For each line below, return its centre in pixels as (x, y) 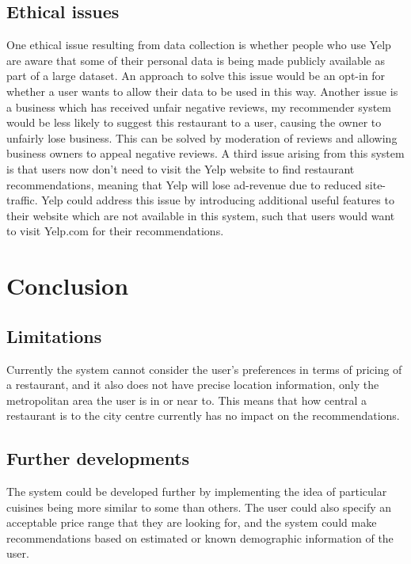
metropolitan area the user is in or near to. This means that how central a (187, 400)
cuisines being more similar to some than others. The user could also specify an (199, 507)
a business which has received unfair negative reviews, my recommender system (199, 107)
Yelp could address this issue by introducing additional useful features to (218, 200)
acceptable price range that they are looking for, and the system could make (192, 522)
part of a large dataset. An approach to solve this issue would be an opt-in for (196, 76)
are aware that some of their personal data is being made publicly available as (196, 60)
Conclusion (68, 286)
